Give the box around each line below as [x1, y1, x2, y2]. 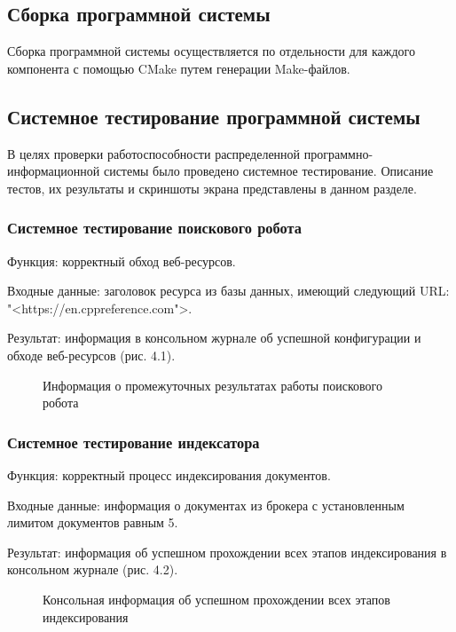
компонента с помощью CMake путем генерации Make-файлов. [7, 59, 350, 77]
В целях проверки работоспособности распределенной [7, 144, 301, 162]
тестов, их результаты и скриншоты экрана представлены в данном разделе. [7, 178, 417, 197]
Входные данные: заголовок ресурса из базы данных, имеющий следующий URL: [7, 281, 450, 300]
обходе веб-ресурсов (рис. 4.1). [7, 345, 176, 364]
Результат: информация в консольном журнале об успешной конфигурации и [7, 328, 421, 347]
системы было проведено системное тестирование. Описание [103, 162, 434, 180]
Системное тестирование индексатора [7, 431, 260, 453]
